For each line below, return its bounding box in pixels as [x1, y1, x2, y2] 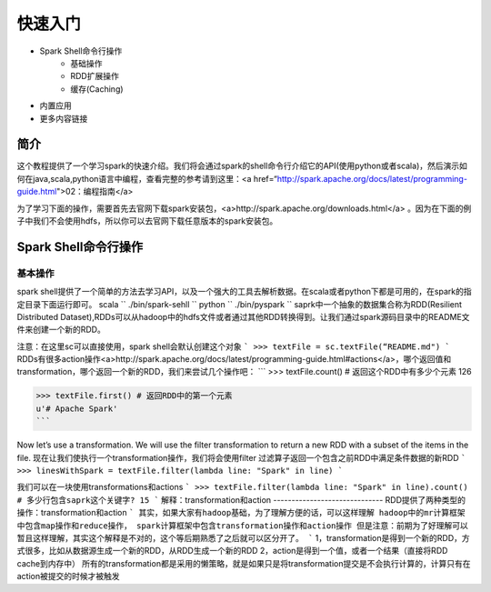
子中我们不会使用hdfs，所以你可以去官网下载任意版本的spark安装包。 [16, 215, 278, 226]
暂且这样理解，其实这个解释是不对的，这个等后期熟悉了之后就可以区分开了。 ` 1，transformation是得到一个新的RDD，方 [16, 532, 470, 543]
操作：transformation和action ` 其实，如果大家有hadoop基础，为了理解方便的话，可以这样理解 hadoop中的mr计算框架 [16, 507, 466, 518]
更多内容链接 [39, 113, 88, 124]
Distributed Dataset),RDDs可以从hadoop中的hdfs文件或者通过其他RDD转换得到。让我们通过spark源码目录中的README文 [16, 311, 470, 322]
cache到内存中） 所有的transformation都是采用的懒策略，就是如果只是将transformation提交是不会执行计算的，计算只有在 [16, 557, 471, 568]
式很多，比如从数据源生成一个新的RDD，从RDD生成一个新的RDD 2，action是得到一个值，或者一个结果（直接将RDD [16, 546, 448, 557]
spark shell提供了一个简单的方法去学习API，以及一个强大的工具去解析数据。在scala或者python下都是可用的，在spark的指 [16, 286, 472, 297]
